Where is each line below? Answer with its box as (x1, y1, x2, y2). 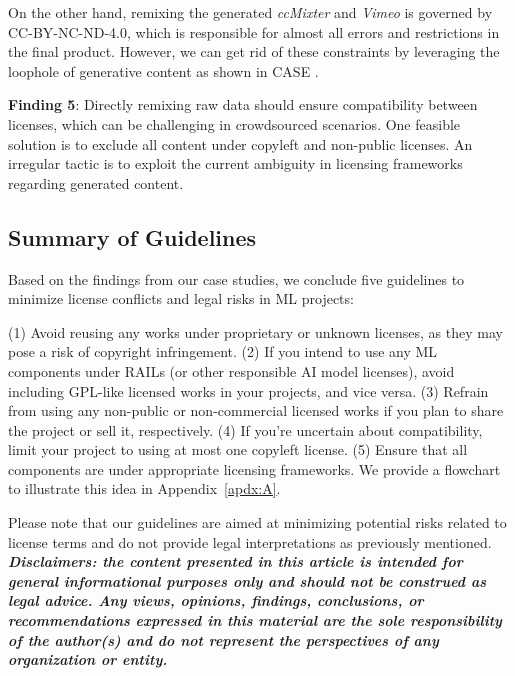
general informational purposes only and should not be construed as (8, 570, 486, 591)
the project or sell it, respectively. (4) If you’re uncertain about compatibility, (8, 419, 483, 440)
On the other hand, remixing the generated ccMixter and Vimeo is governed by (8, 2, 493, 22)
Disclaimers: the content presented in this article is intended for (8, 551, 463, 572)
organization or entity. (8, 649, 168, 670)
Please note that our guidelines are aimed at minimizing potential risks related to (8, 512, 507, 533)
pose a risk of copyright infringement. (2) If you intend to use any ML (8, 341, 438, 362)
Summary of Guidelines (8, 221, 257, 252)
